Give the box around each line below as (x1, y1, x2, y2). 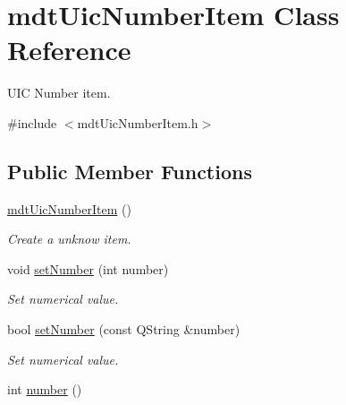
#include (7, 113, 57, 132)
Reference (7, 31, 131, 68)
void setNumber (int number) (7, 259, 169, 278)
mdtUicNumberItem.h (77, 113, 198, 132)
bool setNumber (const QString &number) (7, 320, 241, 339)
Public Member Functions (7, 157, 252, 185)
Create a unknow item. (7, 229, 131, 248)
